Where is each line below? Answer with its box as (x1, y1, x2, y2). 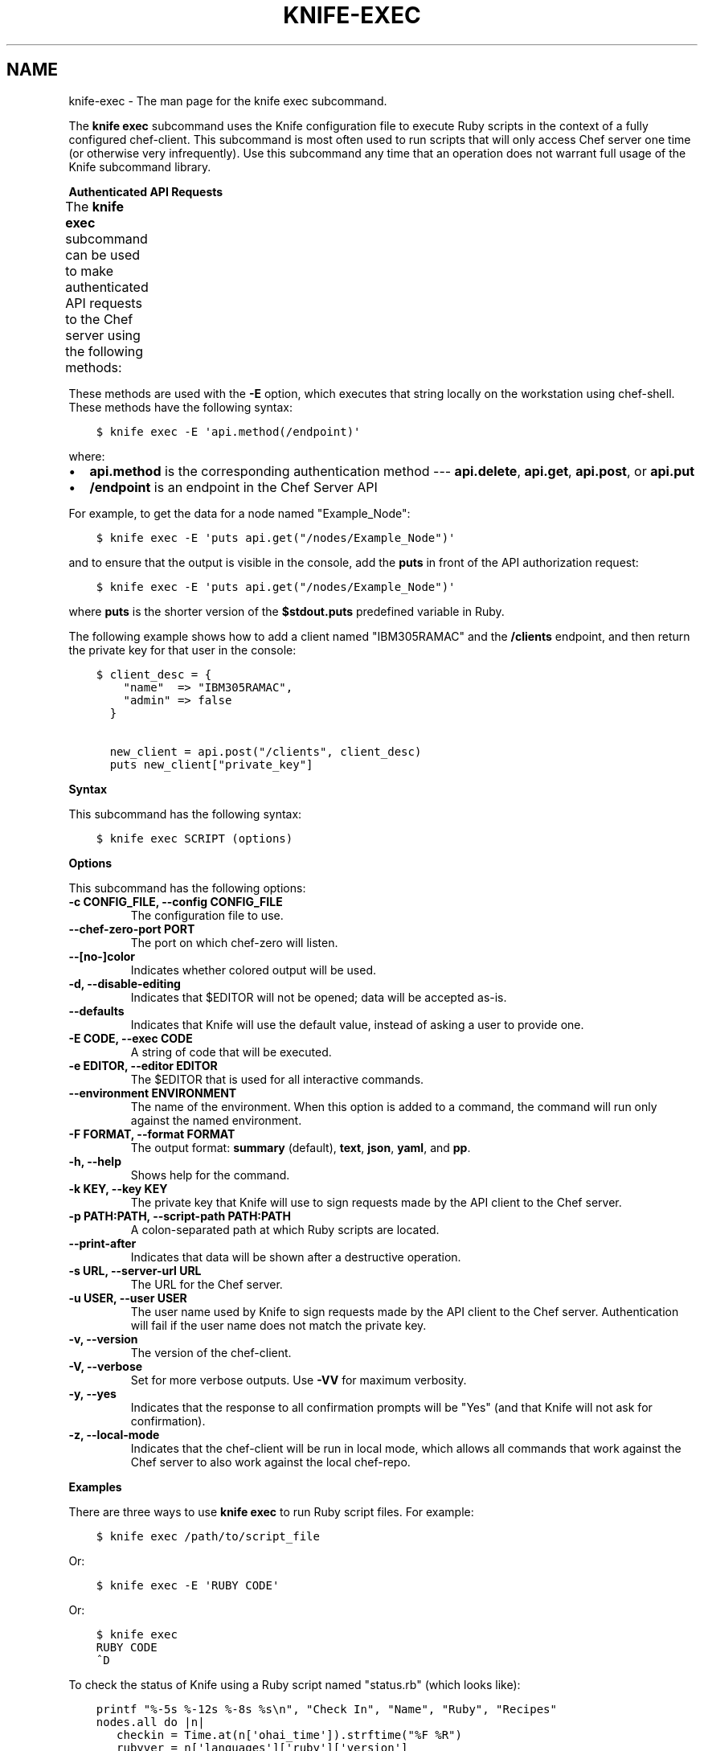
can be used (65, 246, 141, 263)
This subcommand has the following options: (68, 880, 306, 895)
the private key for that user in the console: (68, 642, 297, 657)
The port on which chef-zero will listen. (130, 935, 338, 949)
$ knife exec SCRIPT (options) (96, 831, 293, 845)
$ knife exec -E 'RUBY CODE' (96, 1578, 280, 1592)
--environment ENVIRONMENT (68, 1085, 237, 1100)
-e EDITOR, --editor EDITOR (68, 1058, 218, 1072)
